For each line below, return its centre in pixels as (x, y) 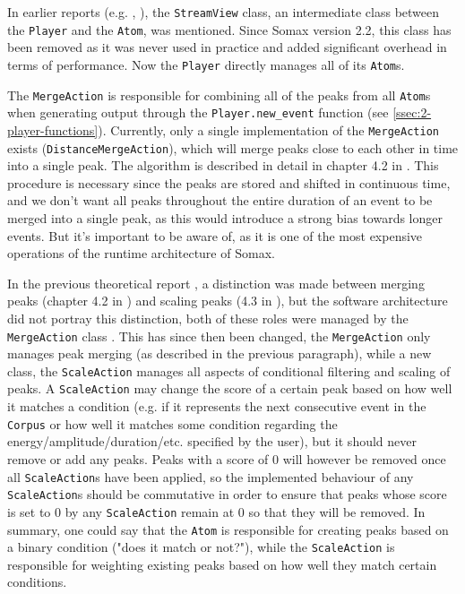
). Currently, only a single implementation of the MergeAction (268, 129)
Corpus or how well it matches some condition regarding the (172, 423)
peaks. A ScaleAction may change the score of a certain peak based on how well (230, 388)
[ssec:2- (412, 112)
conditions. (37, 582)
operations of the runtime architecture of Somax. (141, 253)
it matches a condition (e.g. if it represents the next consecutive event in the (217, 406)
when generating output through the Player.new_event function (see (198, 112)
